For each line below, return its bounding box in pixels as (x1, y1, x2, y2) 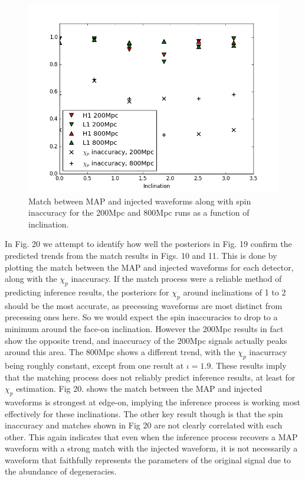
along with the (5, 272, 57, 285)
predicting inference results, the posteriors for (5, 285, 169, 298)
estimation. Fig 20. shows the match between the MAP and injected (16, 382, 263, 395)
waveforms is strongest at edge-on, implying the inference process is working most (5, 395, 300, 408)
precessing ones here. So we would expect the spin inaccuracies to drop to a (5, 311, 278, 323)
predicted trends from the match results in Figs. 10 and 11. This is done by (5, 249, 277, 261)
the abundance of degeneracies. (5, 465, 117, 477)
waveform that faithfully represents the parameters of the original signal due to (5, 453, 291, 466)
